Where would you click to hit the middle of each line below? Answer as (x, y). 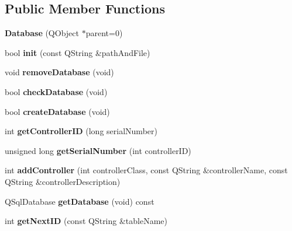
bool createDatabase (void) (57, 111)
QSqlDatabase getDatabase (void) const (80, 201)
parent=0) (104, 33)
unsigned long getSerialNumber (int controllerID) (98, 150)
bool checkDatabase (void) (56, 91)
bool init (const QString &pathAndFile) (78, 52)
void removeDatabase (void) (59, 72)
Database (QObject (42, 33)
